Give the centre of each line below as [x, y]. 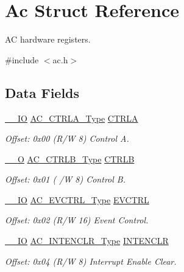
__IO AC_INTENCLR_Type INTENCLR [87, 241]
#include [22, 59]
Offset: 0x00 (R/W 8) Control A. [67, 138]
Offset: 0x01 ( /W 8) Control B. [65, 179]
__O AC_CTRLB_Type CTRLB [70, 159]
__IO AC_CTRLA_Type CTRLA [72, 118]
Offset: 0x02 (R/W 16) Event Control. [77, 220]
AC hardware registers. [48, 39]
